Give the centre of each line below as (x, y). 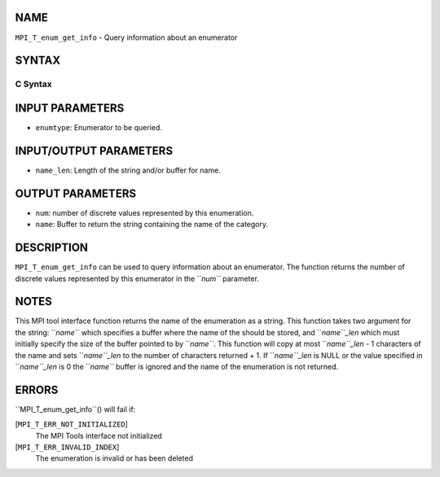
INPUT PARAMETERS (70, 108)
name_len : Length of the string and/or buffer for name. (128, 170)
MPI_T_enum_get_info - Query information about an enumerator (126, 37)
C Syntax (33, 84)
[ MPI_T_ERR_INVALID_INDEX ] (67, 447)
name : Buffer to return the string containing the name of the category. (152, 225)
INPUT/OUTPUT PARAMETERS (94, 151)
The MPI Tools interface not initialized (99, 435)
